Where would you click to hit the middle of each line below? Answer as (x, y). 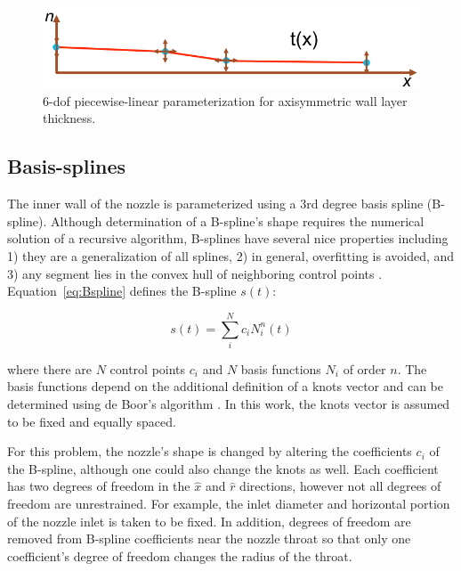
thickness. (69, 118)
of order (364, 368)
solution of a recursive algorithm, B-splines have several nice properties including (228, 238)
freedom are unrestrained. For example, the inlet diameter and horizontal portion (229, 503)
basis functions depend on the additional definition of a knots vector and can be (226, 386)
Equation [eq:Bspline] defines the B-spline (122, 291)
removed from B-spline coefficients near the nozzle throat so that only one (209, 538)
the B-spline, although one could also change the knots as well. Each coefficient (223, 468)
